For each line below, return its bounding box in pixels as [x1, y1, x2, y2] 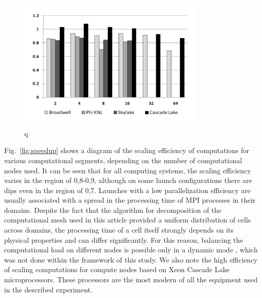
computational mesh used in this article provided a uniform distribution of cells [4, 214, 251, 225]
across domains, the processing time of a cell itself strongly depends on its [4, 225, 234, 235]
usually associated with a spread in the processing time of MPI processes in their [4, 195, 256, 205]
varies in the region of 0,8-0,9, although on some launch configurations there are [4, 175, 252, 185]
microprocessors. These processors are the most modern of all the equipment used [4, 274, 258, 285]
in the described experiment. [4, 284, 93, 294]
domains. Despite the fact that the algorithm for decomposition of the [4, 204, 221, 215]
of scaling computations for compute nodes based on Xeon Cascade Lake [4, 264, 230, 275]
